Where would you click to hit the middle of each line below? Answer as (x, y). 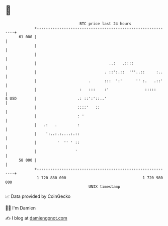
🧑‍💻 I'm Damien (21, 208)
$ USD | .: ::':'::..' (56, 98)
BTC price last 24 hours (106, 24)
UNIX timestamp (104, 186)
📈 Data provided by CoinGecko (38, 196)
